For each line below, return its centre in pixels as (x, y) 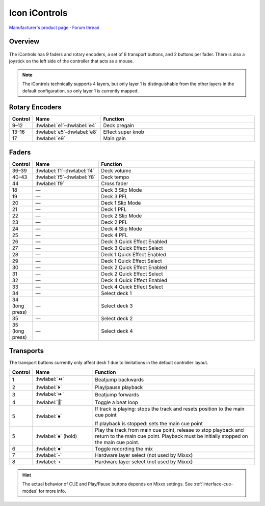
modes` (30, 491)
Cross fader (115, 183)
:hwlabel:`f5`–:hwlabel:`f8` (65, 177)
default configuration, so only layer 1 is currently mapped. (80, 90)
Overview (24, 42)
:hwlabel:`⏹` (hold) (56, 436)
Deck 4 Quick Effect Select (132, 287)
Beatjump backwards (119, 380)
